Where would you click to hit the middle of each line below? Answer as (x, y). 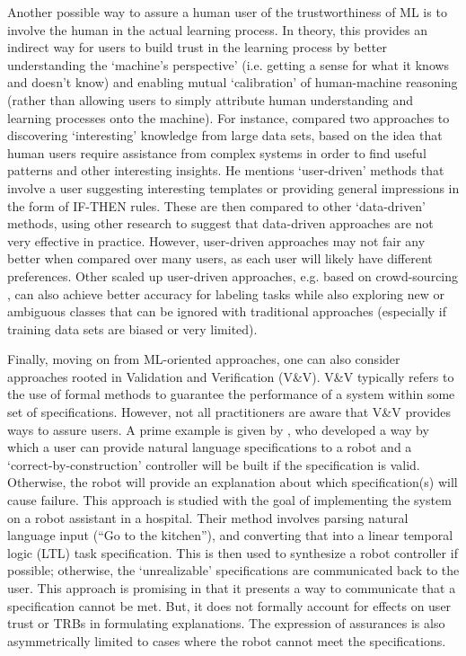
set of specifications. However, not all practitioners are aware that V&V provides (229, 412)
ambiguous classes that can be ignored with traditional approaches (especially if (227, 311)
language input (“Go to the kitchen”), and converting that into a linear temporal (230, 535)
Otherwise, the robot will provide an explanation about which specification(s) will (233, 482)
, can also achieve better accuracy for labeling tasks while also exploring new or (226, 293)
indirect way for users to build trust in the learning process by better (198, 47)
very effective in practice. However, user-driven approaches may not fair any (216, 240)
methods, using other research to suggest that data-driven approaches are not (220, 223)
